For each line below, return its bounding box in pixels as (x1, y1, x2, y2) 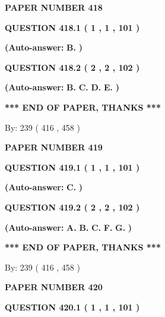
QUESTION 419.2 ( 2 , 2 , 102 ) (5, 200, 140, 213)
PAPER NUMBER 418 (5, 1, 103, 13)
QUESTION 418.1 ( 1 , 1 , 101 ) (5, 21, 140, 33)
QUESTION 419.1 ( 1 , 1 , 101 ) (5, 161, 140, 173)
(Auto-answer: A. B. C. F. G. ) (5, 221, 132, 233)
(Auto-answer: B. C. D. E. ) (5, 81, 119, 93)
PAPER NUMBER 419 (5, 141, 103, 153)
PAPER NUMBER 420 (5, 281, 103, 293)
